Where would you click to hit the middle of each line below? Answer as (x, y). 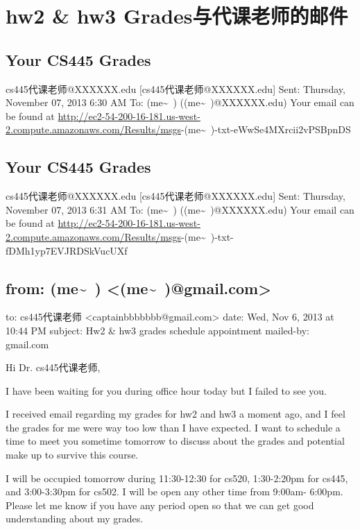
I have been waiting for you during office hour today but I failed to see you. (166, 390)
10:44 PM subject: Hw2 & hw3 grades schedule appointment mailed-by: (157, 330)
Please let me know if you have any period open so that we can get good (160, 505)
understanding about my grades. (75, 519)
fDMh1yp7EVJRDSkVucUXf (67, 250)
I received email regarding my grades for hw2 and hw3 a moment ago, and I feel (175, 414)
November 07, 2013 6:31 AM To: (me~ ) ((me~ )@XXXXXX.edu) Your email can (180, 209)
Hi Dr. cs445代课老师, (53, 367)
